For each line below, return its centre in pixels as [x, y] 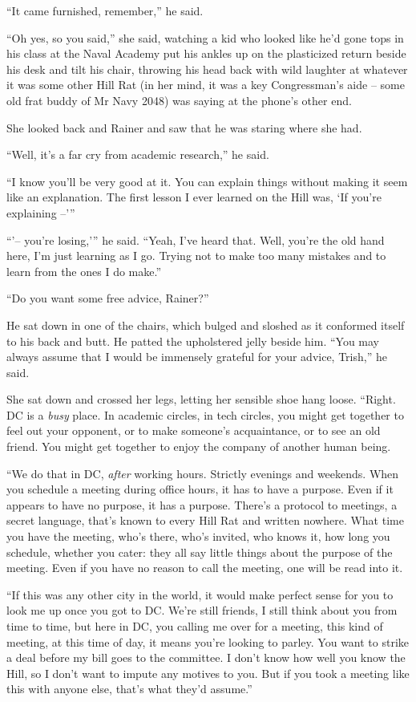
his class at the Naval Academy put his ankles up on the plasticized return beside [206, 53]
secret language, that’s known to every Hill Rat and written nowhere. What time [205, 520]
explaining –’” [41, 212]
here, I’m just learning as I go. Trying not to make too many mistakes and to [196, 256]
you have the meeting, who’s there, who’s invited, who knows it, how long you [198, 536]
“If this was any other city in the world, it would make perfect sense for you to [200, 594]
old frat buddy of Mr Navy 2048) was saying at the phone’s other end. [179, 100]
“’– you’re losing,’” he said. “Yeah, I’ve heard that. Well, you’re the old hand [196, 239]
